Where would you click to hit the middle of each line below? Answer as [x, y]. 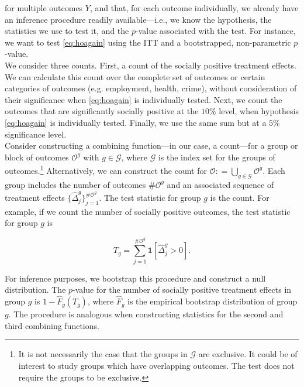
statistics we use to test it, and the [67, 31]
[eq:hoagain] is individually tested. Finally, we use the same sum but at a [136, 122]
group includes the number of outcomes [75, 184]
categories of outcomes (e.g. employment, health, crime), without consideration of [151, 88]
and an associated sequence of [220, 184]
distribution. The [35, 290]
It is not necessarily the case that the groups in [103, 354]
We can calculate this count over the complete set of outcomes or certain [135, 76]
